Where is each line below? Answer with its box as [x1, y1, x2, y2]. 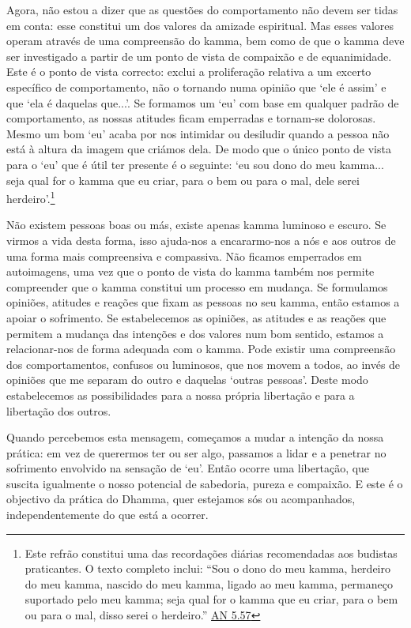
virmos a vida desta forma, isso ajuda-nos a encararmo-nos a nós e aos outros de [6, 231, 396, 248]
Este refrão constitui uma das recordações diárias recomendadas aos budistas [25, 544, 398, 561]
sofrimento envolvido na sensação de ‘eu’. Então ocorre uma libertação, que [6, 460, 370, 476]
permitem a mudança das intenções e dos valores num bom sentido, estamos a [6, 325, 384, 341]
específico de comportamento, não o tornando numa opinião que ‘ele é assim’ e [6, 78, 386, 95]
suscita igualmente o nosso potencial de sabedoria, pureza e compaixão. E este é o [6, 475, 403, 491]
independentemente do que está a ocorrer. [6, 506, 209, 523]
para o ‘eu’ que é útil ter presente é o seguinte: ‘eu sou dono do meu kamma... [6, 156, 384, 172]
